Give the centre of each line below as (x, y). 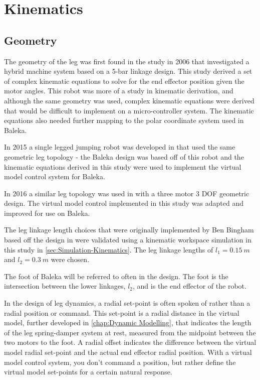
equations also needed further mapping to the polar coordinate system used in (124, 120)
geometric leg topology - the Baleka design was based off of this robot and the (124, 156)
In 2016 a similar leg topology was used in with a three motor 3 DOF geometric (127, 193)
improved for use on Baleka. (47, 213)
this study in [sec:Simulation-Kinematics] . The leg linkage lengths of (109, 249)
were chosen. (70, 259)
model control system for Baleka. (55, 176)
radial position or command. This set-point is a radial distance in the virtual (122, 312)
